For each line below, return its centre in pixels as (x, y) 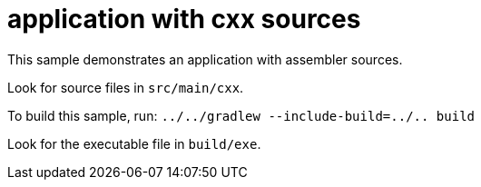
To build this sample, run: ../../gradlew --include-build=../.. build (241, 115)
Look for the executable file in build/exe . (134, 143)
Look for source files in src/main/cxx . (126, 87)
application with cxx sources (184, 19)
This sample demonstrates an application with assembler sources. (205, 59)
